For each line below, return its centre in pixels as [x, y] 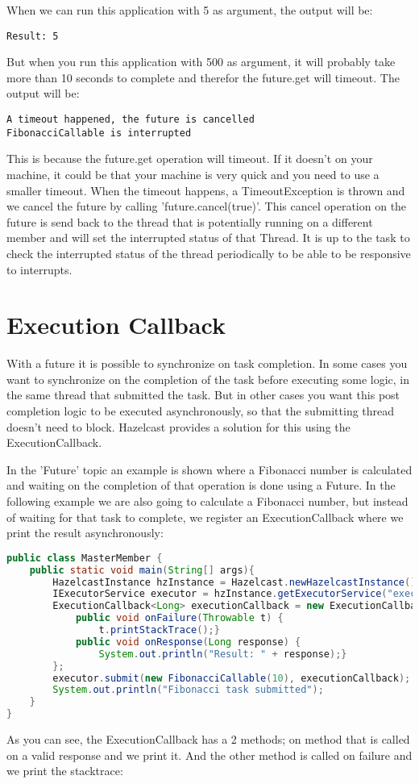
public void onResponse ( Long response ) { [188, 642]
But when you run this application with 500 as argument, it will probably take [201, 62]
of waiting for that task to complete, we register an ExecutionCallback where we [205, 517]
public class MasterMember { [85, 558]
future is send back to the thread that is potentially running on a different [190, 221]
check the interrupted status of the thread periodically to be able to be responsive [209, 253]
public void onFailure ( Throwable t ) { [179, 618]
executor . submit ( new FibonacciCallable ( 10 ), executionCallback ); [232, 678]
